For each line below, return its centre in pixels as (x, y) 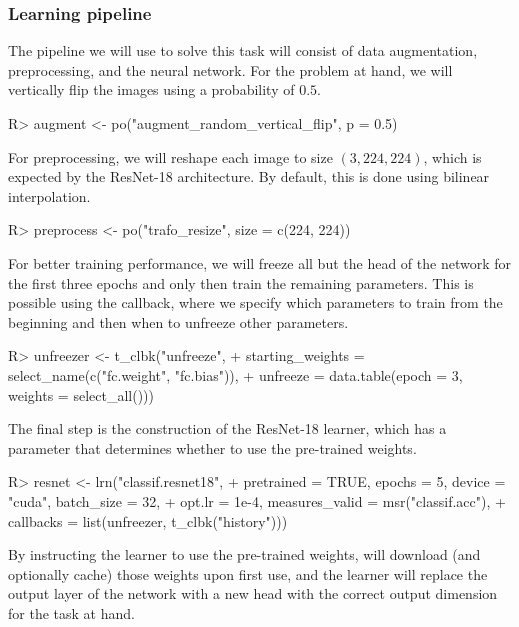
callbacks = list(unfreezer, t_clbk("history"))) (148, 520)
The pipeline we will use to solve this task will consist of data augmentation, (243, 50)
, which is (452, 156)
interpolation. (49, 195)
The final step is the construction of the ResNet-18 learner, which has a (227, 428)
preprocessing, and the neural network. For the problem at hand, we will (230, 69)
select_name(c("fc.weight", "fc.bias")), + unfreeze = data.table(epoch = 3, (235, 374)
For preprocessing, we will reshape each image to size (170, 156)
